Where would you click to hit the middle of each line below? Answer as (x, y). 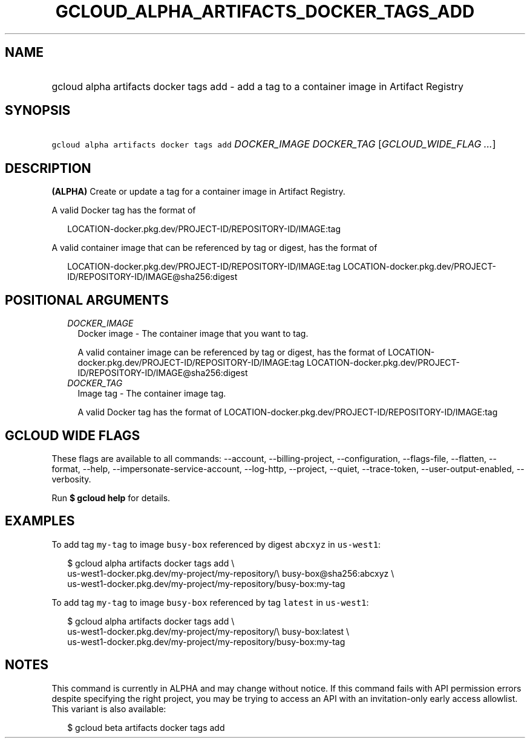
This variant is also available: (109, 709)
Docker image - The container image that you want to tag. (193, 334)
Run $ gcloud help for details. (111, 498)
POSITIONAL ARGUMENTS (87, 300)
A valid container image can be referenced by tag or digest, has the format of (232, 352)
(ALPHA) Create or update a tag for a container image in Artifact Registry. (198, 192)
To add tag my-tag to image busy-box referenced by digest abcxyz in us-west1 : (216, 544)
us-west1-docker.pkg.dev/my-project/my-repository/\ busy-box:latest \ (208, 631)
